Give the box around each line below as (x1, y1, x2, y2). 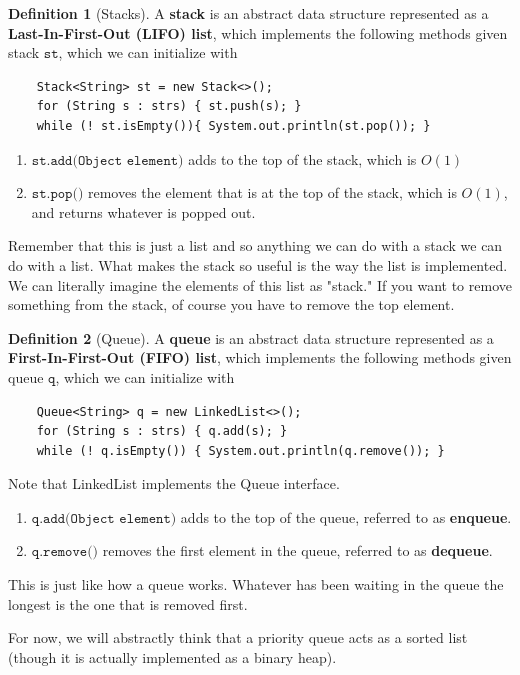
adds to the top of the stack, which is (188, 148, 417, 169)
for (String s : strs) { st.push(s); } (36, 99, 302, 114)
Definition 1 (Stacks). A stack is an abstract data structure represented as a (8, 3, 489, 23)
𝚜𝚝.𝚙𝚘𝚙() (31, 187, 84, 202)
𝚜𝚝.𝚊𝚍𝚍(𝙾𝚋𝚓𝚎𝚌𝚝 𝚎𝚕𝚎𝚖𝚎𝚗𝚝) (31, 153, 184, 168)
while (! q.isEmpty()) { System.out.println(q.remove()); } (36, 443, 445, 458)
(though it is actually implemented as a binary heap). (8, 646, 337, 667)
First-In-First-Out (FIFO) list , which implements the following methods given (8, 347, 512, 368)
